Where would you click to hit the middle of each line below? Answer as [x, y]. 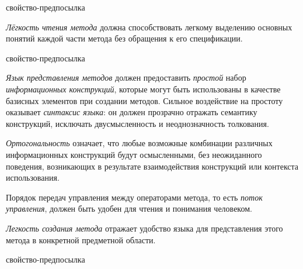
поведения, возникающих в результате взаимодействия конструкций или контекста [152, 166]
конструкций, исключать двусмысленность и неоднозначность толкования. [137, 123]
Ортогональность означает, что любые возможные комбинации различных [139, 143]
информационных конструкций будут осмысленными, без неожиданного [134, 154]
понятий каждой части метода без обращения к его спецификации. [124, 38]
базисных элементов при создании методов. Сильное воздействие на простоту [144, 100]
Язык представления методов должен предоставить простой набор [126, 77]
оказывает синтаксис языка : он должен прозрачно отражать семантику [132, 112]
